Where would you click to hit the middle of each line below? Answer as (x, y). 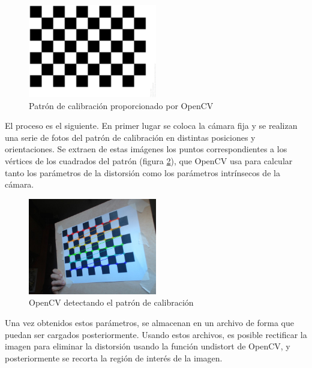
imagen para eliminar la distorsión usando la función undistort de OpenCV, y (148, 346)
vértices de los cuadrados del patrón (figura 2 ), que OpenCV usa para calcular (149, 161)
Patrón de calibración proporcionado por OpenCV (121, 105)
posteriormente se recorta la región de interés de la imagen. (114, 358)
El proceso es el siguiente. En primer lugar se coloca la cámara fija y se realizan (151, 126)
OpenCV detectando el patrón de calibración (111, 302)
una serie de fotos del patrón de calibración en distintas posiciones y (130, 137)
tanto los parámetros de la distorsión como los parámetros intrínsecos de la (142, 172)
